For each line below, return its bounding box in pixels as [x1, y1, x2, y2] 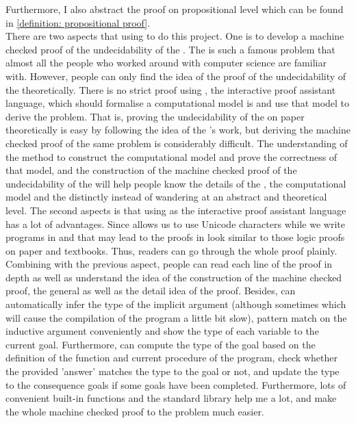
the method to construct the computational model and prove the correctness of [5, 149, 338, 164]
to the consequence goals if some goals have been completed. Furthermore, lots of [5, 377, 346, 392]
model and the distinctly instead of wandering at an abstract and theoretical [5, 190, 327, 204]
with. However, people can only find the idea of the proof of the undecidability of [5, 68, 346, 83]
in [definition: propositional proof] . [5, 15, 151, 29]
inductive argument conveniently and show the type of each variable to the [5, 324, 319, 338]
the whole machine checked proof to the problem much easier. [5, 404, 264, 418]
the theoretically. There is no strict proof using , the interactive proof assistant [5, 82, 336, 97]
